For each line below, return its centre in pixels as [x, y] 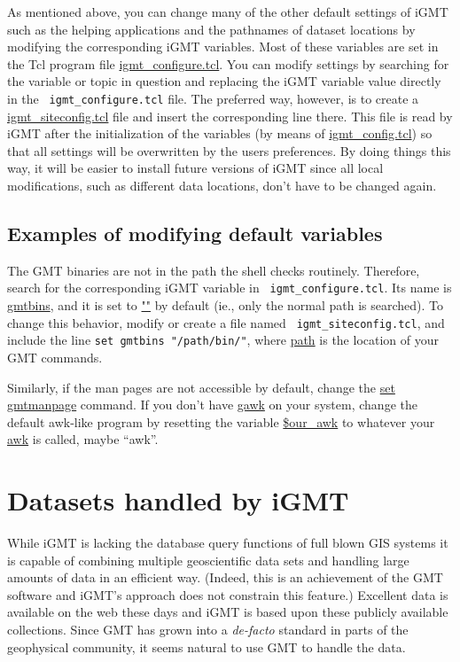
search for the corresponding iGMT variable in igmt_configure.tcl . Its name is [230, 288]
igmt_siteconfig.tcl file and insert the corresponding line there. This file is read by [230, 116]
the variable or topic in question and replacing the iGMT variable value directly [224, 81]
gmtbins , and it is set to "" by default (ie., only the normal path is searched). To [226, 305]
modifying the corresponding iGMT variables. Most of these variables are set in [223, 47]
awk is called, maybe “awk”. [83, 439]
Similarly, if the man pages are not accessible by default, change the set [201, 387]
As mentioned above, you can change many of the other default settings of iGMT [228, 12]
